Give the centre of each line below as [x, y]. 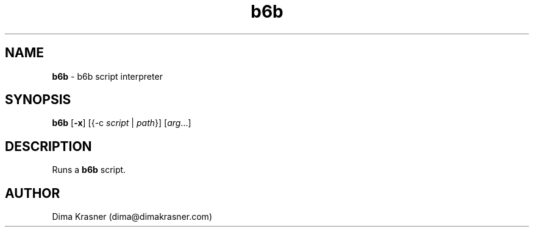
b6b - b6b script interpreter [107, 76]
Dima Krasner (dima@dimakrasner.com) [132, 217]
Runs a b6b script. [89, 170]
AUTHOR [33, 193]
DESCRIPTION [48, 146]
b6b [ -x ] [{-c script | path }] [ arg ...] [122, 123]
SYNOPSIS [38, 100]
